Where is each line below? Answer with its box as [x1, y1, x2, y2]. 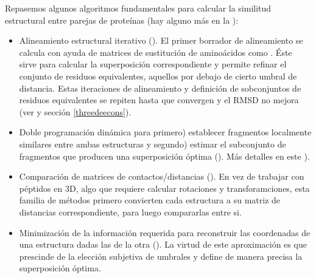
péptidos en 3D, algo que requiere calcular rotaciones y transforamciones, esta [19, 181, 310, 194]
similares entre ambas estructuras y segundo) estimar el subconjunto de [19, 137, 286, 150]
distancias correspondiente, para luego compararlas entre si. [19, 205, 242, 218]
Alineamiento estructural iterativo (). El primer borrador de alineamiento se [19, 34, 303, 47]
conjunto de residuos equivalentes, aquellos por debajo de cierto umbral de [19, 69, 297, 82]
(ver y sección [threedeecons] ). [19, 105, 132, 118]
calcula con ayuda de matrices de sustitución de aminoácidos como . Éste [19, 46, 292, 58]
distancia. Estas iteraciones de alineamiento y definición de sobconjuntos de [19, 81, 301, 94]
